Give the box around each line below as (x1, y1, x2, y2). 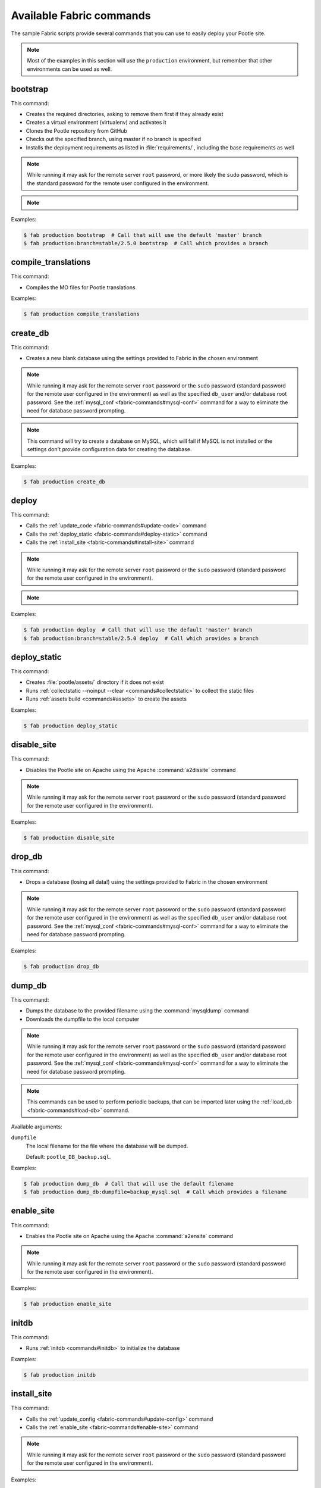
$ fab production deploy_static (23, 722, 118, 729)
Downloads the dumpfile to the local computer (26, 1015, 140, 1023)
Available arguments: (11, 1123, 62, 1130)
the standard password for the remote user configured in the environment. (27, 179, 209, 187)
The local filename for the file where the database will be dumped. (26, 1142, 188, 1149)
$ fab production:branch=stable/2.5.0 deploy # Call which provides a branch (23, 634, 259, 642)
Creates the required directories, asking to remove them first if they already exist (26, 111, 224, 118)
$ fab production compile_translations (23, 311, 140, 318)
